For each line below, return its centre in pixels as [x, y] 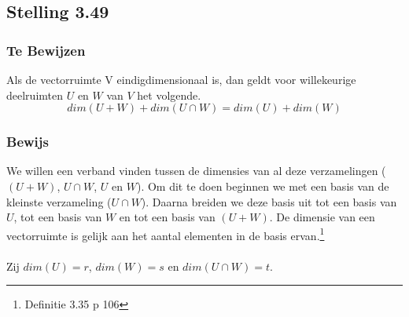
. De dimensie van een [322, 217]
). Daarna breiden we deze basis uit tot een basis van [269, 201]
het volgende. [169, 95]
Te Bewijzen [46, 50]
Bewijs [28, 142]
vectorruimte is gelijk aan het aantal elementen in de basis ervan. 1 [166, 234]
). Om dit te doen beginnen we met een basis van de [263, 186]
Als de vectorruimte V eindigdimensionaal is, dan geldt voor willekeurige [181, 79]
